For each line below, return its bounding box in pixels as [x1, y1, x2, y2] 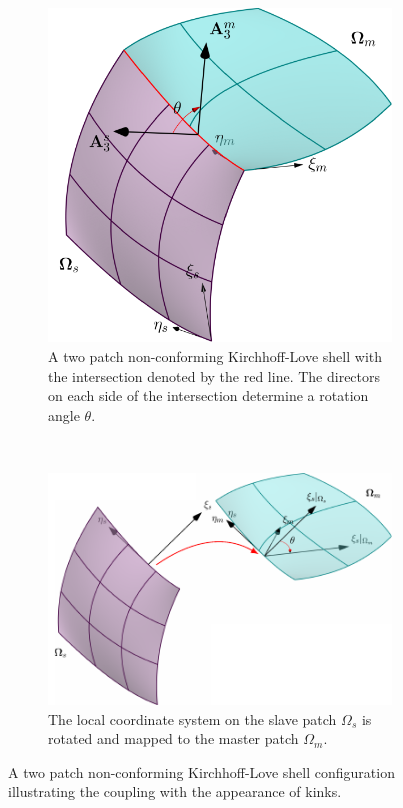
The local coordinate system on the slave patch [48, 708, 337, 729]
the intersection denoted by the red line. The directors [48, 365, 381, 386]
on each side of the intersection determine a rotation [48, 385, 369, 406]
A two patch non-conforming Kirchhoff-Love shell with [48, 345, 383, 366]
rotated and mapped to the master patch [48, 728, 299, 749]
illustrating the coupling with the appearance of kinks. [8, 781, 342, 802]
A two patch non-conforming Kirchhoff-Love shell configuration [8, 761, 395, 782]
